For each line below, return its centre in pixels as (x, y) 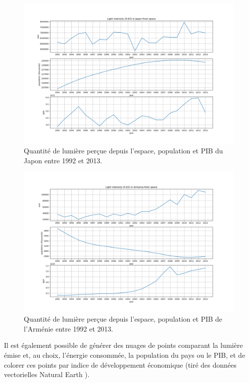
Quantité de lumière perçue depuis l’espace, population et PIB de (123, 319)
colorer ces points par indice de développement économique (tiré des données (120, 364)
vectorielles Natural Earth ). (47, 374)
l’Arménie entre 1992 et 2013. (69, 328)
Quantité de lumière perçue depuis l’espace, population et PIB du (124, 150)
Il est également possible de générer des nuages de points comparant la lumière (124, 345)
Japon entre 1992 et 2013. (63, 160)
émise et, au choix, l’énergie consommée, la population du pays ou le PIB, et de (125, 355)
